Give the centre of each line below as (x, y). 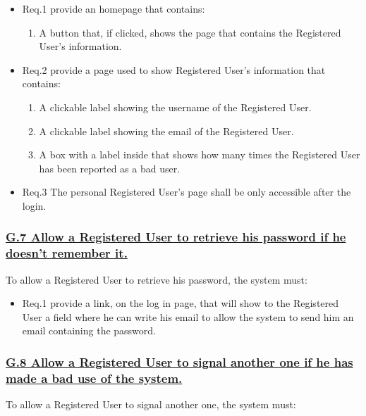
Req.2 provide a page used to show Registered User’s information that (174, 69)
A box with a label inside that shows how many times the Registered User (200, 155)
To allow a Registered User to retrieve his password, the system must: (157, 279)
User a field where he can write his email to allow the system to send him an (188, 316)
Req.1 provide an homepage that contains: (114, 8)
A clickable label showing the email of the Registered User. (166, 131)
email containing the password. (89, 330)
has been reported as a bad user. (110, 168)
